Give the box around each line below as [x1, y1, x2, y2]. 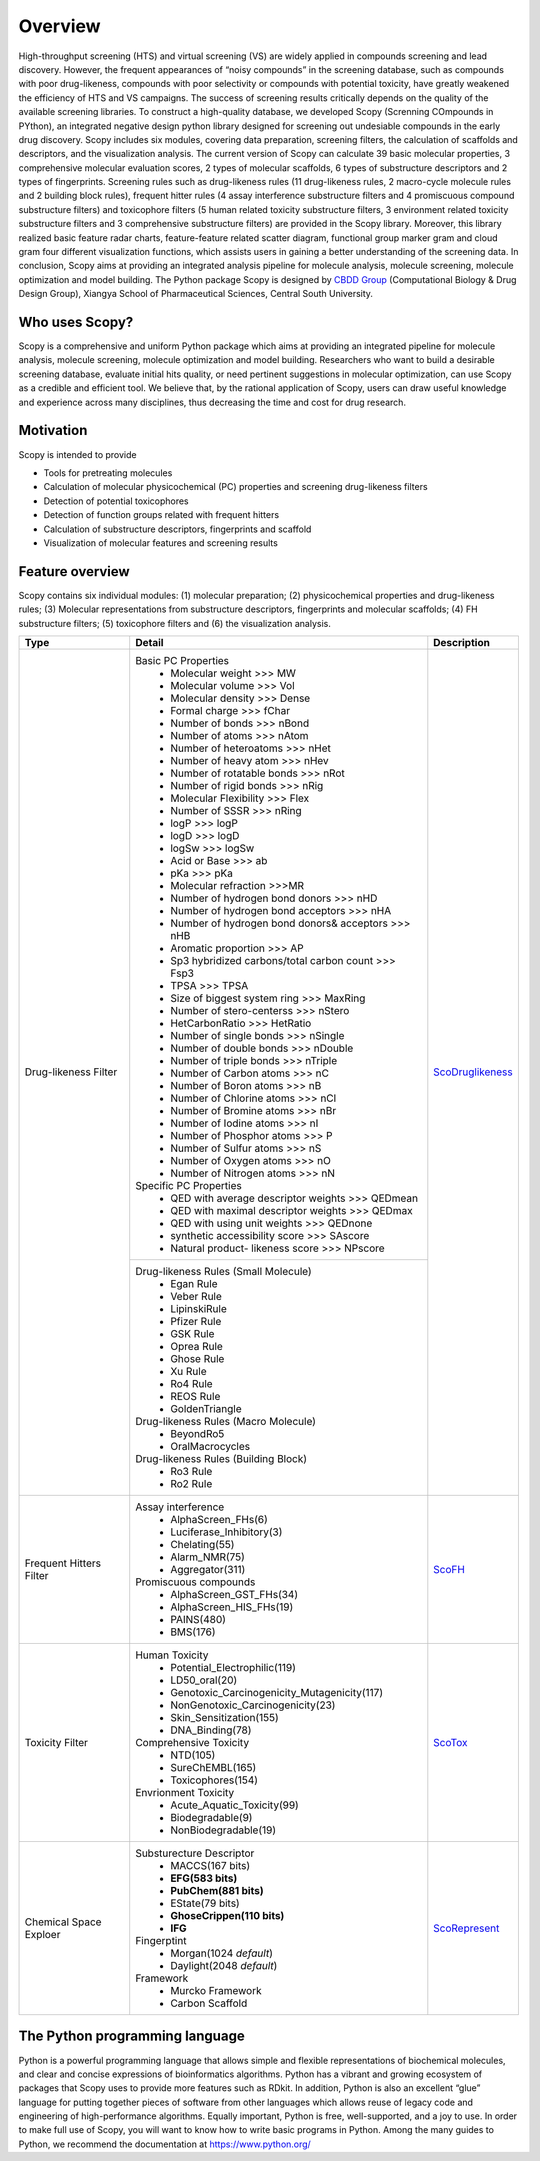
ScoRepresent [433, 1921, 500, 1935]
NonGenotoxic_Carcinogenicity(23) [170, 1698, 336, 1712]
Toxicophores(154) [170, 1773, 259, 1787]
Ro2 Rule [170, 1476, 213, 1490]
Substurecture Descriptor [135, 1846, 255, 1860]
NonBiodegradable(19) [170, 1823, 277, 1837]
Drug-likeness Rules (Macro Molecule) [135, 1414, 317, 1428]
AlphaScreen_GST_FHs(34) [170, 1587, 299, 1601]
